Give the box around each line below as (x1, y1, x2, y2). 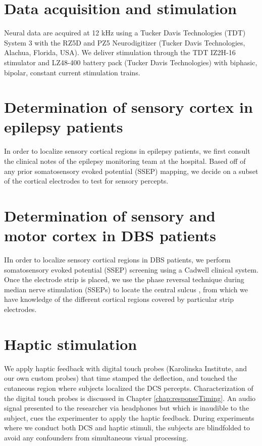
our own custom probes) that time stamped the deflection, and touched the (4, 373, 237, 383)
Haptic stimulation (4, 333, 137, 354)
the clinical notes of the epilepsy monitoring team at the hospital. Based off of (4, 156, 246, 166)
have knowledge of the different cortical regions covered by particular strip (4, 294, 234, 304)
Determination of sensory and (4, 205, 216, 226)
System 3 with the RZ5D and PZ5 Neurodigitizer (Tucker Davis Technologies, (4, 37, 245, 48)
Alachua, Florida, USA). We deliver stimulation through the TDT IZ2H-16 (4, 47, 236, 58)
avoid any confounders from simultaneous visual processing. (4, 432, 188, 442)
